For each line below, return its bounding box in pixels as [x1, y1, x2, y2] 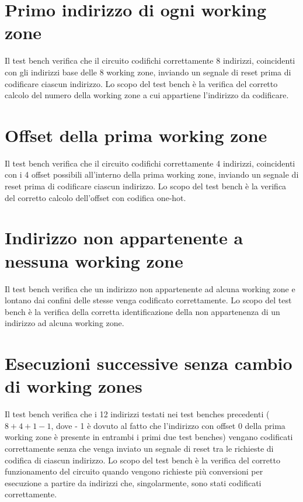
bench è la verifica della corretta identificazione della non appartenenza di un [5, 305, 280, 317]
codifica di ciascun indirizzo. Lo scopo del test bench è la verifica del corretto [5, 453, 280, 466]
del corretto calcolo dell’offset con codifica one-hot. [5, 191, 186, 203]
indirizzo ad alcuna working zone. [5, 317, 124, 329]
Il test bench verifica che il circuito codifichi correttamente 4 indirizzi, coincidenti [5, 157, 295, 169]
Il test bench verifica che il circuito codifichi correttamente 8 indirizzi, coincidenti [5, 54, 295, 67]
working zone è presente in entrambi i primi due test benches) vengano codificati [5, 431, 293, 443]
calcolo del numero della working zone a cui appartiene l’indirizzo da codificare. [5, 89, 289, 101]
